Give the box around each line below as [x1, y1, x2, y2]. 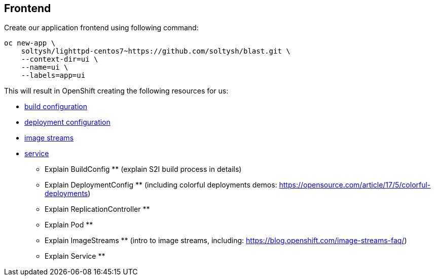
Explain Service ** [45, 252, 105, 261]
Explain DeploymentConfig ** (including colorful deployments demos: [45, 180, 277, 190]
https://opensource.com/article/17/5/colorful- [279, 180, 431, 190]
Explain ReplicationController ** [45, 205, 150, 214]
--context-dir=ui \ [21, 55, 98, 64]
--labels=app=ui [21, 71, 86, 80]
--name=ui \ [21, 63, 68, 72]
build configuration [24, 102, 88, 111]
